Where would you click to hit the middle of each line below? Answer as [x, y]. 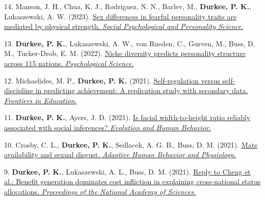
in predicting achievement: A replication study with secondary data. [142, 90]
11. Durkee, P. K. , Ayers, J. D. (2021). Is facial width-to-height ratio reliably [127, 117]
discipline [19, 90]
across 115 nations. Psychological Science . [69, 63]
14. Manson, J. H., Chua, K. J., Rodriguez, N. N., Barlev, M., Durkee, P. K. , [128, 6]
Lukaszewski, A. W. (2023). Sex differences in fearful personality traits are [121, 16]
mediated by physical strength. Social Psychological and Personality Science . [124, 26]
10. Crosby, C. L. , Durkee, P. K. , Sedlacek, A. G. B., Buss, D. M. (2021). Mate [131, 144]
